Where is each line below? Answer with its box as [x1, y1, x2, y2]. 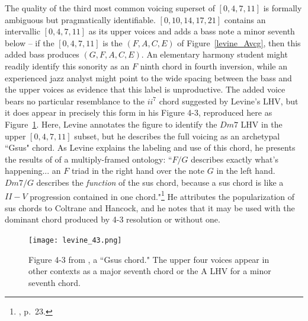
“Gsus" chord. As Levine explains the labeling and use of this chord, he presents [5, 141, 296, 154]
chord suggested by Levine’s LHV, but [159, 94, 299, 107]
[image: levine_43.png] [28, 236, 122, 244]
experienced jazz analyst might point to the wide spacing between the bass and [5, 71, 292, 84]
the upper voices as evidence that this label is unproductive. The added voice [5, 83, 285, 96]
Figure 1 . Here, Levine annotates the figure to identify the [5, 117, 217, 130]
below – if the [5, 36, 54, 49]
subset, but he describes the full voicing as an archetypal [74, 129, 280, 142]
